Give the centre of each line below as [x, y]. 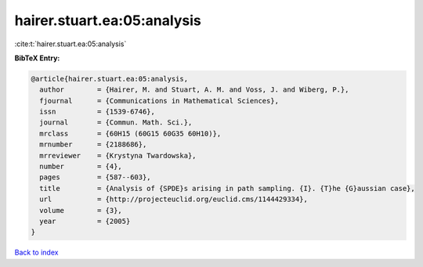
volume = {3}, [81, 210]
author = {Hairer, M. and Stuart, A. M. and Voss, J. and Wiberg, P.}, [194, 90]
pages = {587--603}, [96, 177]
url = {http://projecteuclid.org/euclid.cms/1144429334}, [174, 199]
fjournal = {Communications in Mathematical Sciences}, [159, 101]
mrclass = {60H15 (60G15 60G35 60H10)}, [130, 133]
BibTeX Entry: [37, 58]
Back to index [36, 253]
